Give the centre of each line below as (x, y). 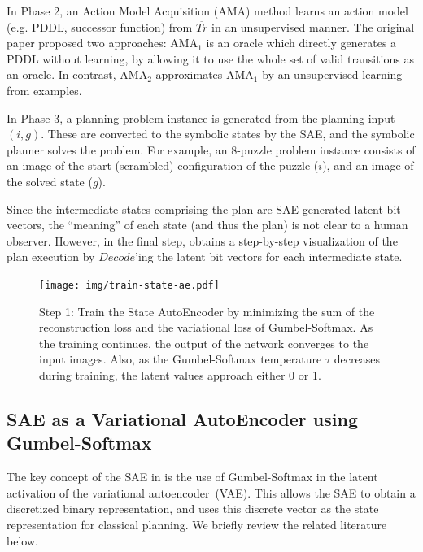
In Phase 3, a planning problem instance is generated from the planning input (201, 117)
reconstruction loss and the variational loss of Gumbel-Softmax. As (206, 327)
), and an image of (368, 165)
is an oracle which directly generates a (301, 43)
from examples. (44, 90)
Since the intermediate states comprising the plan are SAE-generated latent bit (204, 209)
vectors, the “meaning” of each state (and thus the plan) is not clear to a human (207, 225)
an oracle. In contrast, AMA (77, 74)
